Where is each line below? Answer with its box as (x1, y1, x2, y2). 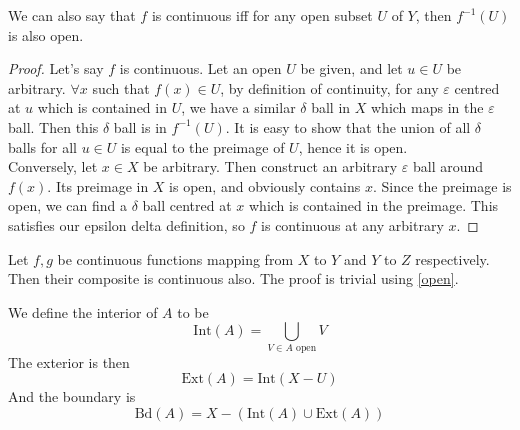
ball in (311, 97, 351, 118)
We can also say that (8, 5, 136, 25)
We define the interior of (8, 301, 158, 322)
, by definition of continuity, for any (220, 77, 439, 98)
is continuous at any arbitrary (261, 214, 444, 235)
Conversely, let (8, 156, 98, 177)
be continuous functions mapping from (57, 248, 294, 269)
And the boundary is (8, 386, 136, 407)
